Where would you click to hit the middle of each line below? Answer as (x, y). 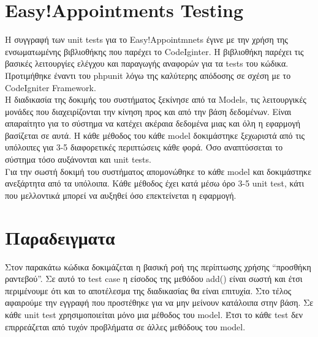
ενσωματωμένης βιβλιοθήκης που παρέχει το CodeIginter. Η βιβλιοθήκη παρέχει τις (154, 51)
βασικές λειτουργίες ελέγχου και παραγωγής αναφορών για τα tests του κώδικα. (147, 63)
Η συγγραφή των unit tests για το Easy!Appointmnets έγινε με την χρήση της (146, 39)
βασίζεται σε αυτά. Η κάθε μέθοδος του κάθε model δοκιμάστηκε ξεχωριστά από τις (155, 135)
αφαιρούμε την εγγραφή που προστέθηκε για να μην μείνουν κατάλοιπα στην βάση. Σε (159, 302)
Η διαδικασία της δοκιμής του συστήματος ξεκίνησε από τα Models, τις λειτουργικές (156, 99)
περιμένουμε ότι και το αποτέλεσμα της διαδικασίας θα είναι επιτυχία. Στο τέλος (148, 290)
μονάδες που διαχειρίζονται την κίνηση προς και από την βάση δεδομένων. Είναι (148, 111)
